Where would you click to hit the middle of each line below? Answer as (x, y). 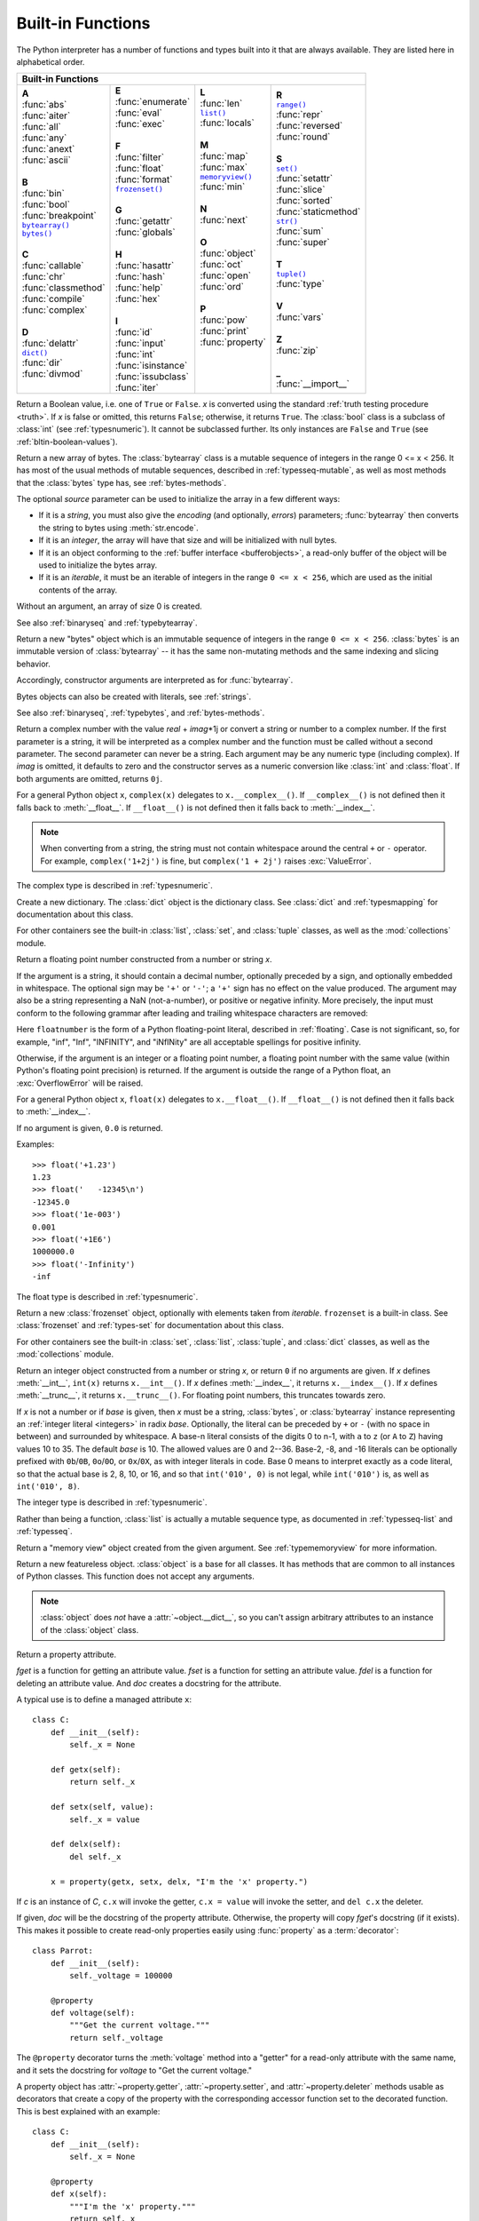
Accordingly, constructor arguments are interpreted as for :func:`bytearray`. (155, 681)
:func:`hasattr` (145, 266)
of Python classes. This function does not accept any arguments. (135, 1576)
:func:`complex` (55, 310)
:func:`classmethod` (63, 288)
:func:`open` (226, 275)
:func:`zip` (298, 350)
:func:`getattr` (144, 221)
